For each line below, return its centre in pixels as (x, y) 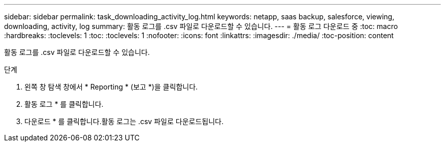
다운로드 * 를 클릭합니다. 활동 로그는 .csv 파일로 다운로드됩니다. (124, 121)
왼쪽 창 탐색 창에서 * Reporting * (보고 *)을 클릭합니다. (111, 87)
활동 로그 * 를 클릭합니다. (64, 104)
